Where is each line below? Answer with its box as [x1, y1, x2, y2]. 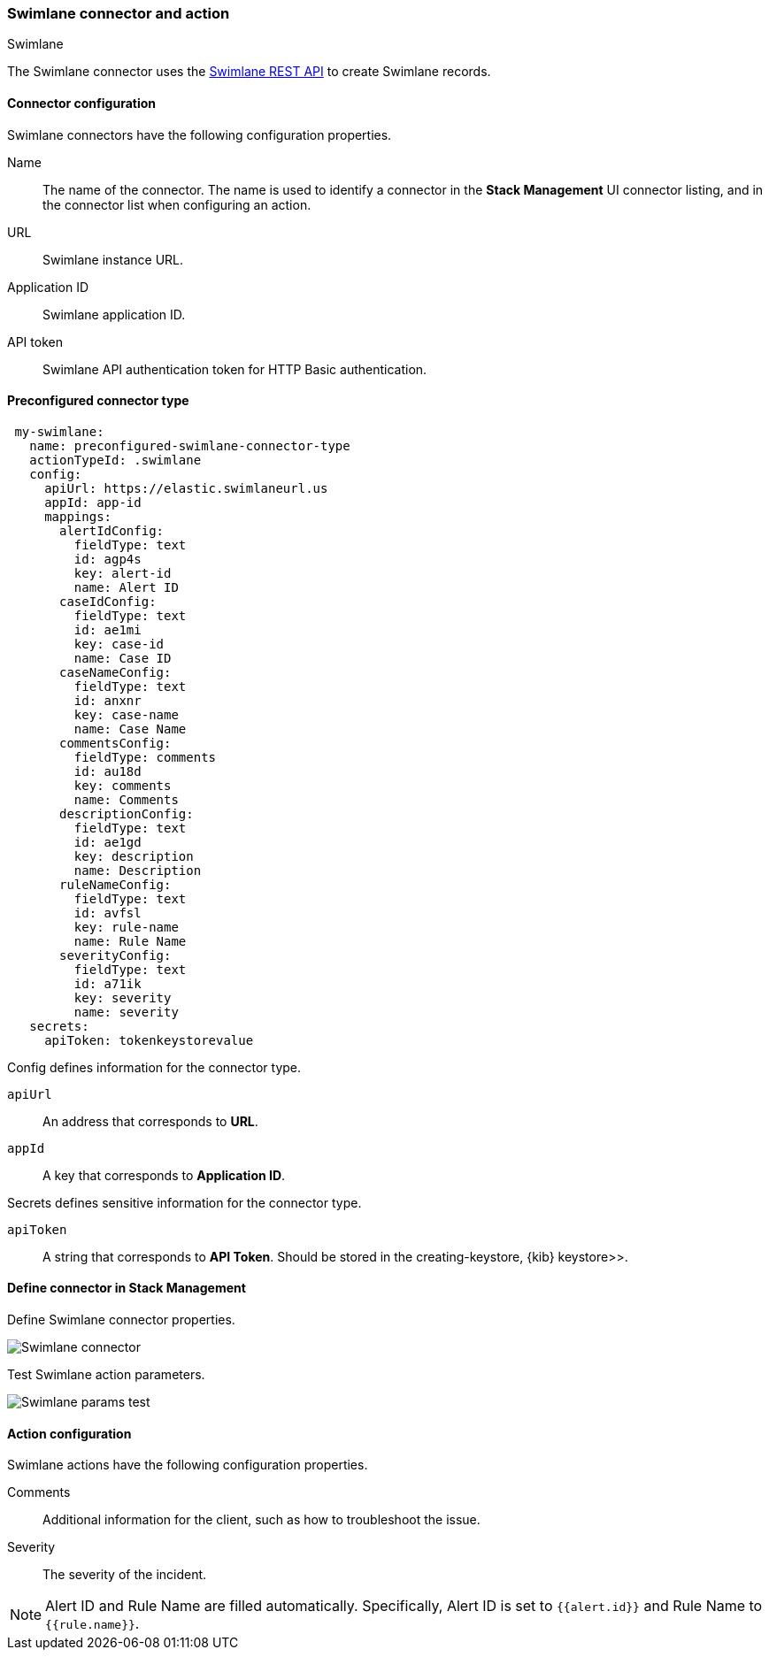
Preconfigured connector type [7, 393, 189, 409]
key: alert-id [73, 565, 172, 580]
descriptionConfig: [59, 806, 194, 821]
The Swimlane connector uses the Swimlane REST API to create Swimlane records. [7, 64, 491, 80]
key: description [73, 848, 194, 863]
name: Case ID [73, 650, 172, 665]
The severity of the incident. [42, 1567, 207, 1583]
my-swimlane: [14, 424, 104, 439]
